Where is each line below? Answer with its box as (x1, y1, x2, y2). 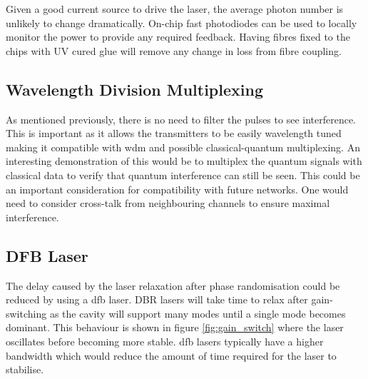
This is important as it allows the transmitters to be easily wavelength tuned (6, 126, 342, 141)
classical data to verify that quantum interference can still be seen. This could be (6, 167, 360, 182)
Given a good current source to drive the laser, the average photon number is (6, 1, 344, 16)
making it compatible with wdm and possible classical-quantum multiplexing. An (6, 139, 360, 154)
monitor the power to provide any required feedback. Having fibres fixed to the (6, 29, 350, 44)
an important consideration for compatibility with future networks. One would (6, 181, 349, 196)
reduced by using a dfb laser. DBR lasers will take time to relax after (6, 292, 308, 307)
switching (6, 305, 47, 320)
